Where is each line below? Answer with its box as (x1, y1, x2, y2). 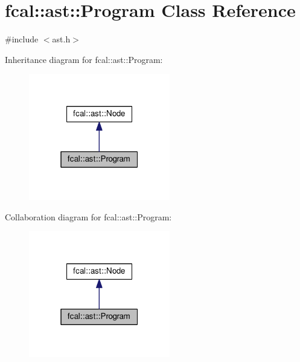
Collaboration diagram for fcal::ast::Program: (5, 210, 172, 223)
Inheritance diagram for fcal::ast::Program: (5, 53, 163, 65)
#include (5, 33, 39, 45)
